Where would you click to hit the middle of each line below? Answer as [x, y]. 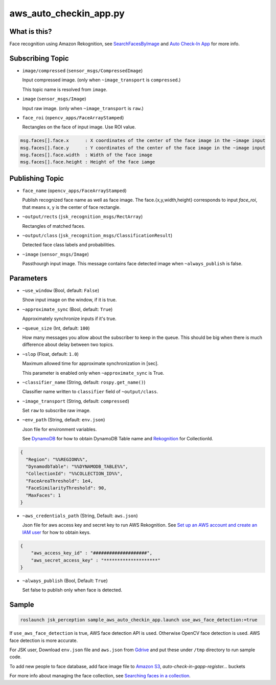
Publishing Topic [37, 178]
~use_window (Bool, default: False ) [61, 290]
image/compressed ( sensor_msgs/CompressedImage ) [83, 70]
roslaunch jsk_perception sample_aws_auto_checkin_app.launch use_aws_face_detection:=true [139, 620]
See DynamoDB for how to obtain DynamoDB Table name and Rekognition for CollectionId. [118, 439]
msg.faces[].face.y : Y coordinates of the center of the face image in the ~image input [143, 148]
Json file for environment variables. [60, 429]
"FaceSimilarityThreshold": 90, [66, 488]
